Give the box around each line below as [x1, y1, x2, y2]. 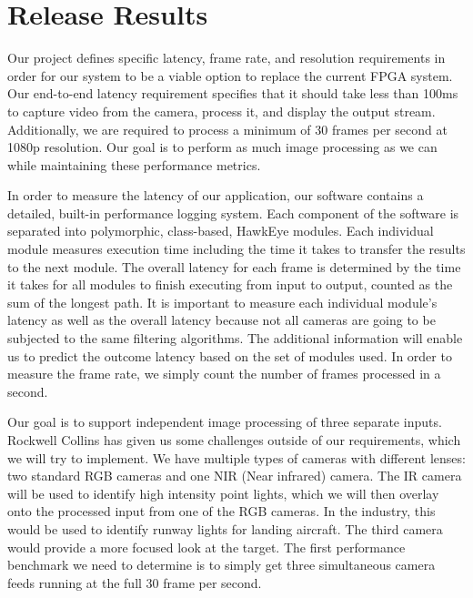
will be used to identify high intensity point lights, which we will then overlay [7, 483, 439, 502]
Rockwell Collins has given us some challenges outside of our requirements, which [7, 431, 461, 449]
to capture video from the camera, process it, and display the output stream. [7, 101, 436, 120]
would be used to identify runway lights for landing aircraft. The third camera [7, 519, 443, 538]
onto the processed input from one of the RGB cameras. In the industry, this [7, 502, 436, 521]
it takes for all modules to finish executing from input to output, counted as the [7, 275, 453, 294]
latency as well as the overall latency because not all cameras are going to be [7, 310, 436, 329]
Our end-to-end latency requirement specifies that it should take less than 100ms [7, 84, 458, 103]
